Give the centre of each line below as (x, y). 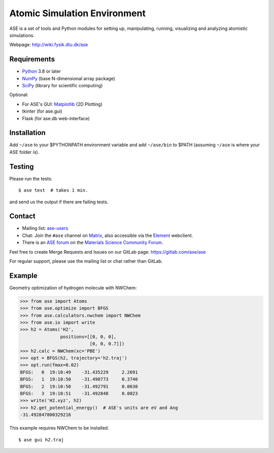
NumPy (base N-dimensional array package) (69, 78)
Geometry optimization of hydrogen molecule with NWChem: (73, 288)
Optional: (19, 95)
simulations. (22, 35)
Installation (27, 133)
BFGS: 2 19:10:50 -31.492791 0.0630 (79, 386)
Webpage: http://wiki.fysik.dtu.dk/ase (49, 45)
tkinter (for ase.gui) (42, 111)
